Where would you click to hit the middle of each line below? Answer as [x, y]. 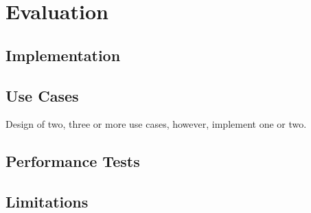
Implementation [63, 55]
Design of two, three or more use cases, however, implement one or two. [156, 124]
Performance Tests [73, 161]
